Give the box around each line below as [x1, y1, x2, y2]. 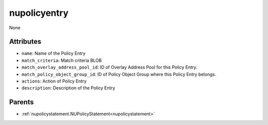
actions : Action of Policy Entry [21, 78, 87, 84]
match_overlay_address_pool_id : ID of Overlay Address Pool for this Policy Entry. [21, 64, 198, 70]
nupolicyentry [9, 7, 69, 18]
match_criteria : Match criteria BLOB [21, 57, 102, 63]
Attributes [9, 38, 42, 46]
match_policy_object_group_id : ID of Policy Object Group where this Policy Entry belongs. [21, 71, 216, 77]
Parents [9, 98, 34, 106]
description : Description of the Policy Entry [21, 85, 115, 91]
